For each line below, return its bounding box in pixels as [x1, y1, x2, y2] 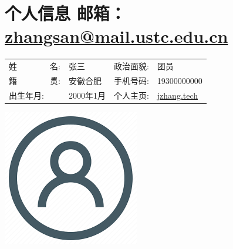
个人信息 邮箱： [5, 1, 126, 25]
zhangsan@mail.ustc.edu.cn [5, 24, 228, 48]
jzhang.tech [157, 89, 198, 101]
